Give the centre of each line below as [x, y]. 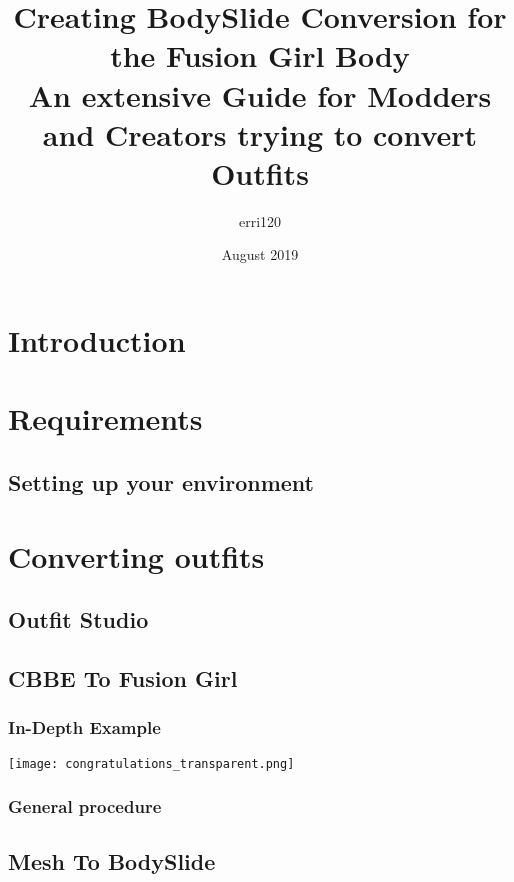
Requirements [105, 418]
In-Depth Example [84, 727]
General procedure [85, 806]
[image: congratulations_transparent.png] [151, 763]
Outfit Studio [78, 619]
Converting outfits [136, 555]
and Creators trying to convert [260, 133]
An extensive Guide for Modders [260, 94]
